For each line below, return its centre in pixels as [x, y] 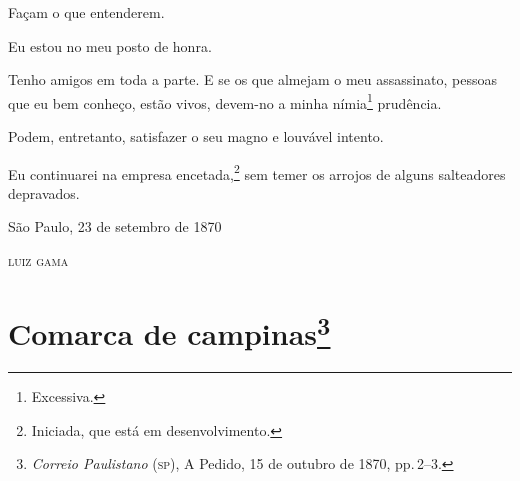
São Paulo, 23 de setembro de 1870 [115, 226]
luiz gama [38, 260]
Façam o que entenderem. [86, 12]
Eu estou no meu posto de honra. [110, 45]
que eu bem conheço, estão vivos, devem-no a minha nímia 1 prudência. [225, 101]
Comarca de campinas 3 [169, 331]
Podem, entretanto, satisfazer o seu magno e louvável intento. [196, 136]
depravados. [44, 192]
